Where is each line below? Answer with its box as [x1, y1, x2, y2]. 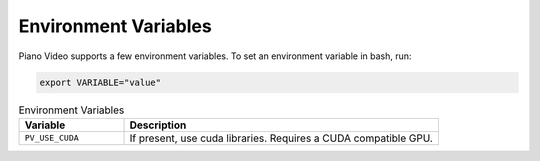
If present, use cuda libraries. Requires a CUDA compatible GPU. [129, 131, 434, 145]
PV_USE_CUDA [24, 133, 79, 144]
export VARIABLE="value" [39, 76, 162, 88]
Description [129, 118, 187, 132]
